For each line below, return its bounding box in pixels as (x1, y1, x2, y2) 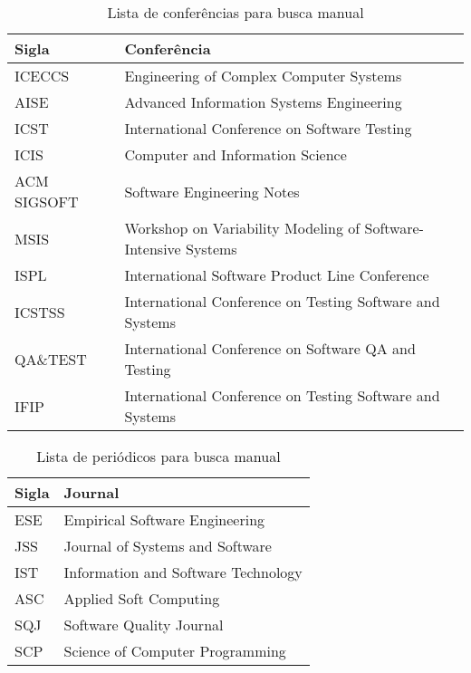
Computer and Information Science (124, 144, 347, 165)
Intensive (124, 238, 181, 259)
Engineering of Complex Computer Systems (124, 65, 402, 86)
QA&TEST (14, 348, 87, 370)
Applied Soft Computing (63, 588, 220, 609)
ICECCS (14, 65, 70, 86)
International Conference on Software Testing (124, 118, 412, 139)
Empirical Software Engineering (63, 509, 265, 530)
